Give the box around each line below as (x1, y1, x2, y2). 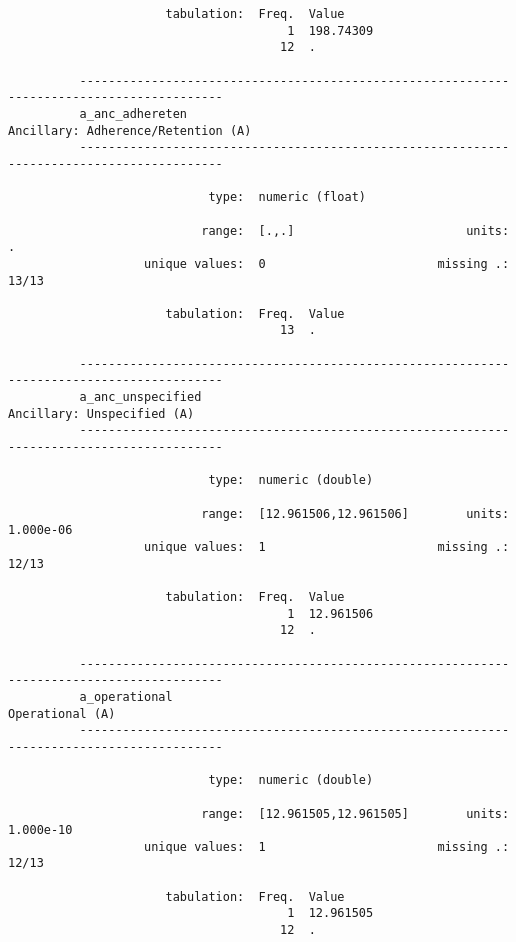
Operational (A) (8, 706, 116, 721)
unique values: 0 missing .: (144, 256, 510, 271)
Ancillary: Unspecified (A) (8, 406, 195, 421)
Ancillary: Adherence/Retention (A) (8, 123, 252, 138)
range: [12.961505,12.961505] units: (201, 806, 510, 821)
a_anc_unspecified (79, 390, 202, 405)
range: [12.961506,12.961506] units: (201, 506, 510, 521)
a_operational (79, 689, 173, 704)
